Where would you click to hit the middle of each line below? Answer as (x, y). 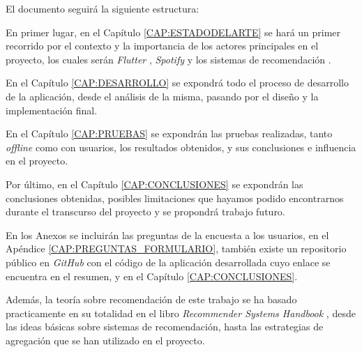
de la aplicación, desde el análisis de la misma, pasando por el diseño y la (162, 96)
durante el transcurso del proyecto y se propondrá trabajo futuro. (145, 212)
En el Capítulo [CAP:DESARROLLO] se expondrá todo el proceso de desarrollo (177, 83)
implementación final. (52, 110)
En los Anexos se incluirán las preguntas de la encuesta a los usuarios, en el (167, 235)
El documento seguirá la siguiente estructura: (103, 8)
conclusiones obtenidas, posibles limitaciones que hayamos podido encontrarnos (175, 198)
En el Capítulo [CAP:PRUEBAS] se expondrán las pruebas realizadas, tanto (169, 133)
